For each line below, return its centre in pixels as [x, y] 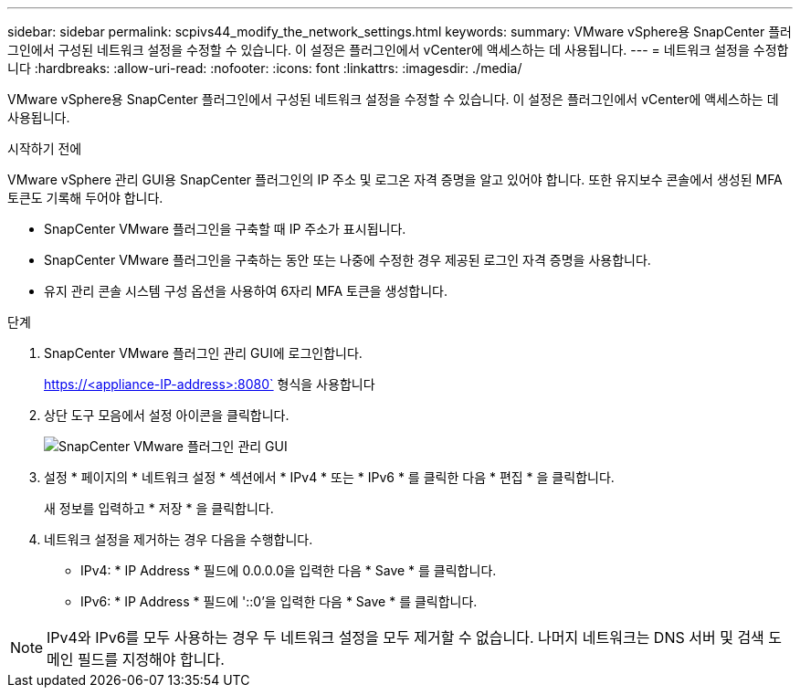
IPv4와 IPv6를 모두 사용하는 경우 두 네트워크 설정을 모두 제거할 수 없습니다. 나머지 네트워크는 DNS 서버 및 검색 [405, 637]
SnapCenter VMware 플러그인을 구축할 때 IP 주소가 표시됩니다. [225, 229]
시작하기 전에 [45, 148]
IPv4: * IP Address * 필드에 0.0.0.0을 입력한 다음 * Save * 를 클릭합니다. [289, 570]
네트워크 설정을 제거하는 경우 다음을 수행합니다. [179, 539]
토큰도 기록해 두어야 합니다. [85, 198]
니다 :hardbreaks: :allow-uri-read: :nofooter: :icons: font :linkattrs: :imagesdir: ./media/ [265, 68]
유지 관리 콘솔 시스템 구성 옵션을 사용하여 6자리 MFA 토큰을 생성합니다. [246, 291]
